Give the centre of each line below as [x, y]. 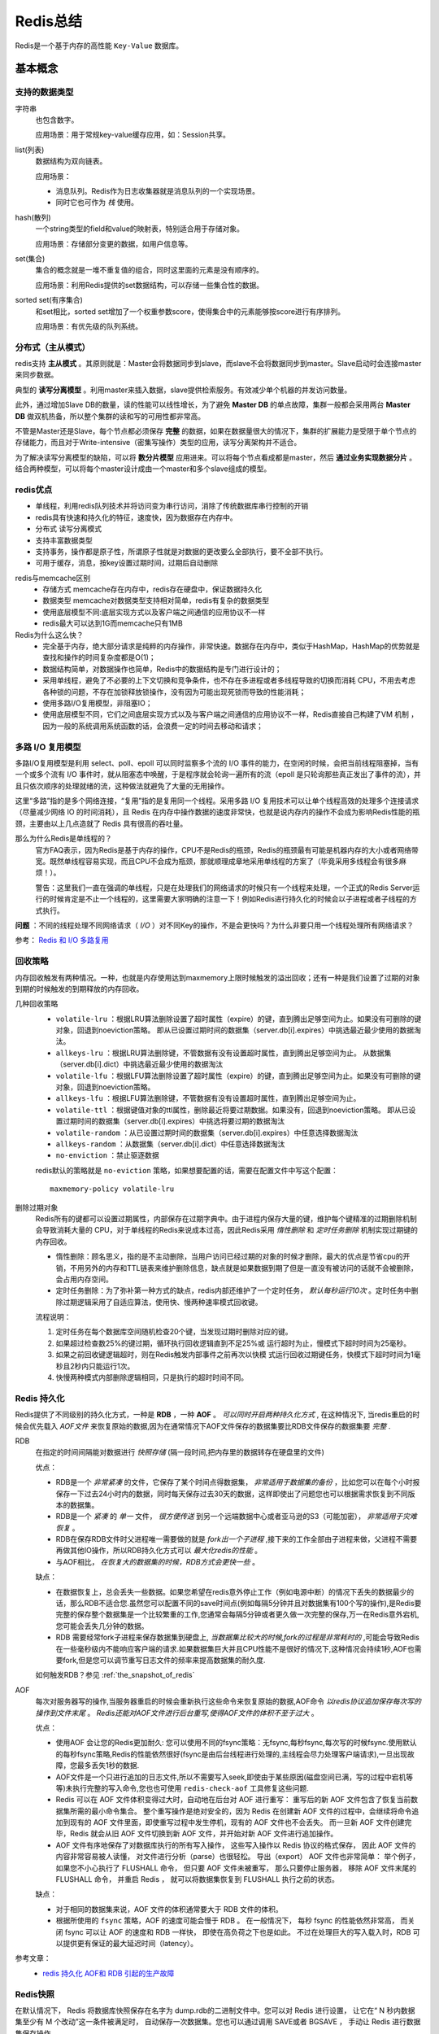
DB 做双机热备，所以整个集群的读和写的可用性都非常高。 [110, 416]
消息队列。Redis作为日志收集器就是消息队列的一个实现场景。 [158, 191]
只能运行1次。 [111, 1366]
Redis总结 [49, 21]
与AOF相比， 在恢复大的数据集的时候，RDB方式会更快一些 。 [158, 1561]
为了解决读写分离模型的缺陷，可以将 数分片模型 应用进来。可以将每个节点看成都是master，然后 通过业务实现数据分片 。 [216, 457]
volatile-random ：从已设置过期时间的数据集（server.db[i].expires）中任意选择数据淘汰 [207, 1133]
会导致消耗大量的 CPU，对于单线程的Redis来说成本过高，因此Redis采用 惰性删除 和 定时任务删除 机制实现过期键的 [226, 1230]
